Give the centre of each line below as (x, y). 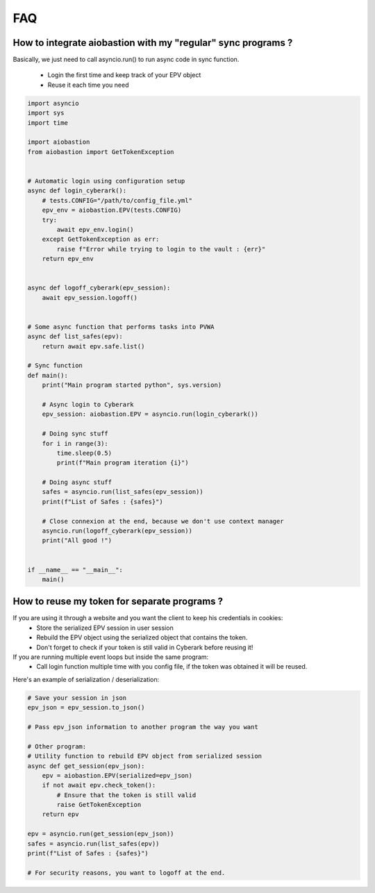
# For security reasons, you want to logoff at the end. (126, 873)
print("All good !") (77, 541)
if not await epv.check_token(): (99, 785)
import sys (46, 113)
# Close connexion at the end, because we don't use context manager (163, 521)
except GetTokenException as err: (101, 239)
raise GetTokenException (99, 805)
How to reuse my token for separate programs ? (118, 602)
